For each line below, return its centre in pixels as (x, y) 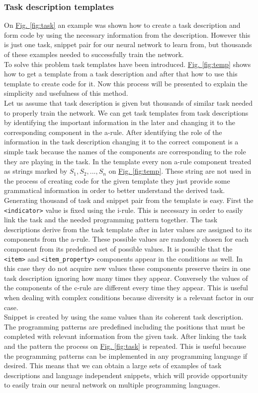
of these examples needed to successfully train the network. (94, 54)
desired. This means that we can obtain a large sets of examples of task (113, 365)
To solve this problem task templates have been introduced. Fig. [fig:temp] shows (128, 64)
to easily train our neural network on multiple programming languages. (112, 385)
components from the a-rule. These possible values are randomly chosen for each (126, 239)
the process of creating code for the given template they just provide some (117, 180)
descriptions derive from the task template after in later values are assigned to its (128, 229)
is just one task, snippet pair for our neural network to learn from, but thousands (128, 44)
